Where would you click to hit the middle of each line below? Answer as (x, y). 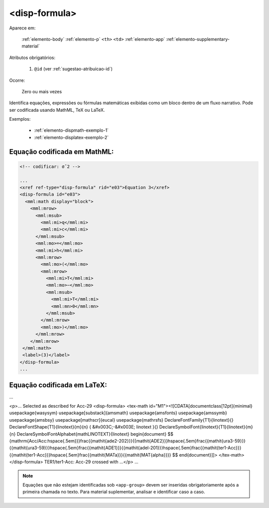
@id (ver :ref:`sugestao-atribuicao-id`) (73, 69)
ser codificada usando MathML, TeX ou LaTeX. (57, 110)
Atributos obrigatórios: (32, 57)
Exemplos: (20, 119)
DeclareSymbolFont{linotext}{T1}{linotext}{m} (206, 427)
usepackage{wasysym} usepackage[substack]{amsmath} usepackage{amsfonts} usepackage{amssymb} (118, 413)
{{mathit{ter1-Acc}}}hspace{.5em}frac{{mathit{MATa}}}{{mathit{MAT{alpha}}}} (90, 455)
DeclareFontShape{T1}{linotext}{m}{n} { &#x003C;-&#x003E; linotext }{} (84, 427)
